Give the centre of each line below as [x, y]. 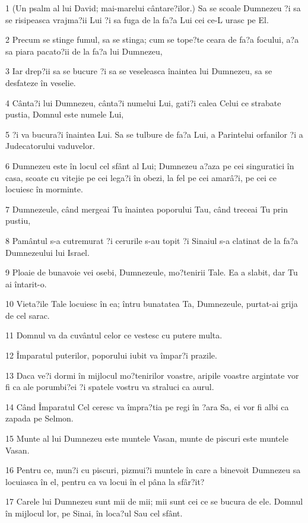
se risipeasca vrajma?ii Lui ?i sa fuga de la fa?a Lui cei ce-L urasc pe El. [137, 19]
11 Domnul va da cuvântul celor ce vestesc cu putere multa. [114, 335]
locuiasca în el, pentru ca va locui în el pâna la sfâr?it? [105, 481]
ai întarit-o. [26, 283]
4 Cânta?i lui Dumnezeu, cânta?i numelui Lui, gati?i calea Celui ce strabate [143, 102]
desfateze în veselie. [41, 82]
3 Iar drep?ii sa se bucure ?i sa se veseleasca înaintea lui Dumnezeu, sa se [139, 71]
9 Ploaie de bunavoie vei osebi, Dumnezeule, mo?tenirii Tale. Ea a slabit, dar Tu [152, 272]
